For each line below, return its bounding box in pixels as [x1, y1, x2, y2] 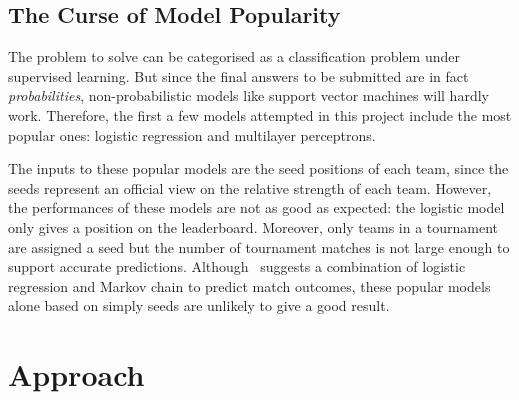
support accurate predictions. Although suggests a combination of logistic [8, 256, 466, 277]
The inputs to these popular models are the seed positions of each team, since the [8, 158, 509, 179]
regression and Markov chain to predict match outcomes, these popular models [8, 275, 491, 296]
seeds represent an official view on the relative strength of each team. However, [8, 177, 492, 198]
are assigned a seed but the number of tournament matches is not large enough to [8, 236, 510, 257]
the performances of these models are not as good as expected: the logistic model [8, 197, 505, 218]
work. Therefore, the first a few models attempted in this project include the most [8, 104, 512, 125]
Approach [8, 354, 145, 395]
